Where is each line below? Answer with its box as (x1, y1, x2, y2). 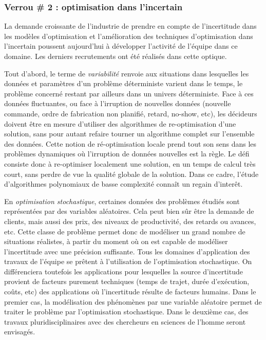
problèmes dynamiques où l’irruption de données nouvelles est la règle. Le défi (4, 148, 250, 159)
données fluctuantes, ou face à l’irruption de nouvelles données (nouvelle (4, 98, 231, 109)
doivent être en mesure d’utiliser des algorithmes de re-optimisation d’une (4, 118, 236, 129)
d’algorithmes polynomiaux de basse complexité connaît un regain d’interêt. (4, 178, 243, 189)
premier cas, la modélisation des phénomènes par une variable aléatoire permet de (4, 296, 262, 307)
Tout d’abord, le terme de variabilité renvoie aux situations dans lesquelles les (4, 68, 249, 78)
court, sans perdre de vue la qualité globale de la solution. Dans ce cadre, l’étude (4, 168, 259, 179)
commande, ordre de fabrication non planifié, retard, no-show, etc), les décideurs (4, 108, 257, 118)
